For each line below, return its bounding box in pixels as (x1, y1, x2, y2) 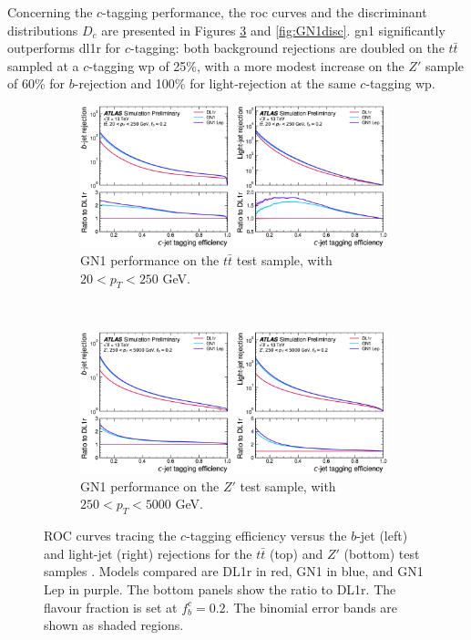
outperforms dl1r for (7, 38, 121, 57)
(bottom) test (343, 543, 420, 563)
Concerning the (7, 3, 93, 21)
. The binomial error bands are (225, 597, 398, 616)
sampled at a (7, 56, 79, 75)
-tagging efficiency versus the (186, 526, 347, 545)
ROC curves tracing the (44, 526, 177, 545)
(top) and (269, 543, 323, 563)
